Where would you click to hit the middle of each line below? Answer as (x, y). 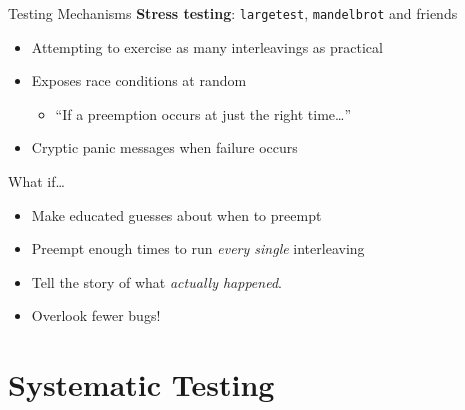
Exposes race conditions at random (139, 80)
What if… (36, 181)
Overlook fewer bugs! (96, 315)
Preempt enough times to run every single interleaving (198, 248)
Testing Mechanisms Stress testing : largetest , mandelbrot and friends (233, 13)
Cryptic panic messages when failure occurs (164, 147)
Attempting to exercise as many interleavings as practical (207, 46)
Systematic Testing (141, 384)
